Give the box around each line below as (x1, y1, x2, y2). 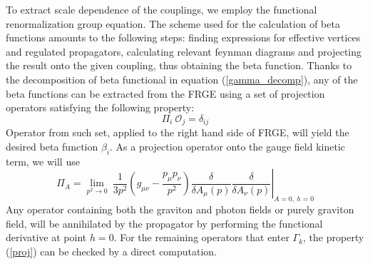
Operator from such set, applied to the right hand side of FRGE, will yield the (6, 125, 349, 140)
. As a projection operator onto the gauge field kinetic (110, 138, 346, 153)
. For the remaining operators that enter (113, 230, 289, 245)
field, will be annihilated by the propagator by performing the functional (6, 215, 323, 230)
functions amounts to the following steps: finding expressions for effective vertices (6, 30, 361, 45)
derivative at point (6, 230, 87, 245)
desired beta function (6, 138, 98, 153)
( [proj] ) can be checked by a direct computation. (6, 243, 217, 258)
